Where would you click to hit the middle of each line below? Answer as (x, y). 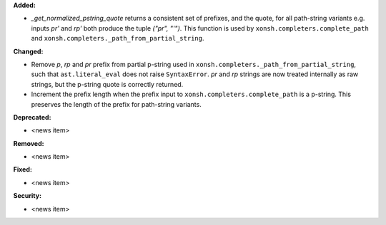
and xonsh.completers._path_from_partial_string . (118, 38)
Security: (28, 196)
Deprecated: (32, 117)
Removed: (29, 143)
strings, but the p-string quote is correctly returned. (107, 84)
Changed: (28, 51)
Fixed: (23, 169)
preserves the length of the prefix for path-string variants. (116, 104)
